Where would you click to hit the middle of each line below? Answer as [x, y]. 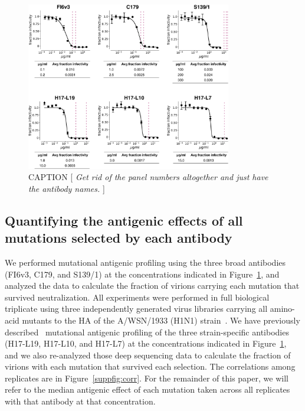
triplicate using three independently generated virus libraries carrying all [136, 309]
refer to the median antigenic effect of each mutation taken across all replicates [147, 389]
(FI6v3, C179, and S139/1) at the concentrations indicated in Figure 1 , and [142, 274]
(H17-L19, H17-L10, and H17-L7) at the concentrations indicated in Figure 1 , [146, 343]
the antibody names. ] [67, 188]
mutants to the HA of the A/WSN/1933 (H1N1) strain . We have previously [161, 320]
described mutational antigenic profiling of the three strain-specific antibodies [147, 332]
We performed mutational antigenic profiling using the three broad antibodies [145, 262]
